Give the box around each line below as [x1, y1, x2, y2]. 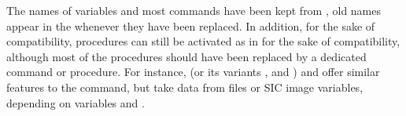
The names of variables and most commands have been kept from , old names [6, 2, 382, 18]
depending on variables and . [6, 94, 145, 111]
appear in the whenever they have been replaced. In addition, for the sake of [6, 17, 375, 34]
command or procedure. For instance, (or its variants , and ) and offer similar [6, 63, 380, 80]
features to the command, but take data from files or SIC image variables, [6, 78, 364, 95]
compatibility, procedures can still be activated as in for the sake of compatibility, [6, 33, 400, 49]
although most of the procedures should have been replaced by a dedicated [6, 48, 367, 64]
